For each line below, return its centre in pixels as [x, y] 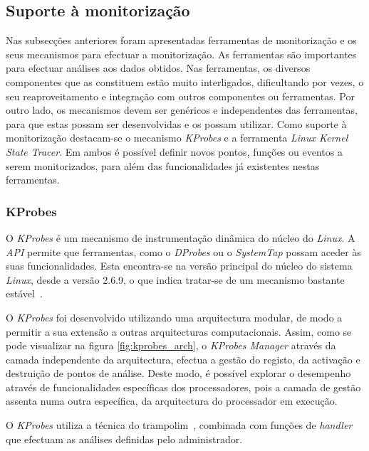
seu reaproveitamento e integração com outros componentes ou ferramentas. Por [180, 96]
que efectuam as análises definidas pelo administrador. [124, 439]
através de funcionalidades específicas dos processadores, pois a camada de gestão [183, 387]
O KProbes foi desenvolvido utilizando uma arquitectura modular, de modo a [174, 317]
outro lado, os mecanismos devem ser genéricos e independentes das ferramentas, [182, 110]
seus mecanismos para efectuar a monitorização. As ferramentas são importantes [181, 54]
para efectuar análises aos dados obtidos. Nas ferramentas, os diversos [158, 68]
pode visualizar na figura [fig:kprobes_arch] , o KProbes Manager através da [171, 345]
